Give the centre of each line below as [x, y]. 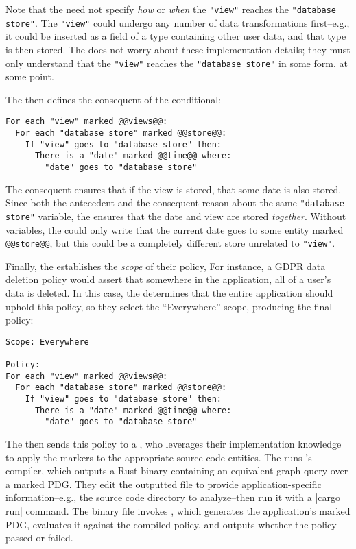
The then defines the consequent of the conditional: [113, 99]
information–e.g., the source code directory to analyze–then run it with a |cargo [173, 497]
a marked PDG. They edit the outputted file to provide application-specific [164, 484]
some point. [30, 76]
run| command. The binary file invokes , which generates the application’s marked [178, 510]
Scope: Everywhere [47, 342]
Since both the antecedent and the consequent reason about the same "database [175, 203]
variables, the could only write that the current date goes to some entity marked [175, 229]
